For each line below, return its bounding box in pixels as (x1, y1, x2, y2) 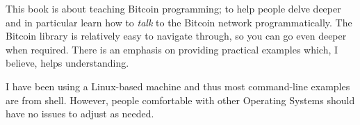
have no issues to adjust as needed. (6, 106, 154, 121)
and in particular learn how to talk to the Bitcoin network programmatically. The (6, 15, 352, 29)
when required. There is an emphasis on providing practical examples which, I (6, 42, 338, 56)
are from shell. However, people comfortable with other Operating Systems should (6, 92, 355, 107)
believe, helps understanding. (6, 56, 129, 70)
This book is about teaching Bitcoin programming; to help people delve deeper (6, 1, 341, 15)
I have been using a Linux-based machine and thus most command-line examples (6, 78, 350, 93)
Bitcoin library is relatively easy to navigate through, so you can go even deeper (6, 28, 347, 43)
